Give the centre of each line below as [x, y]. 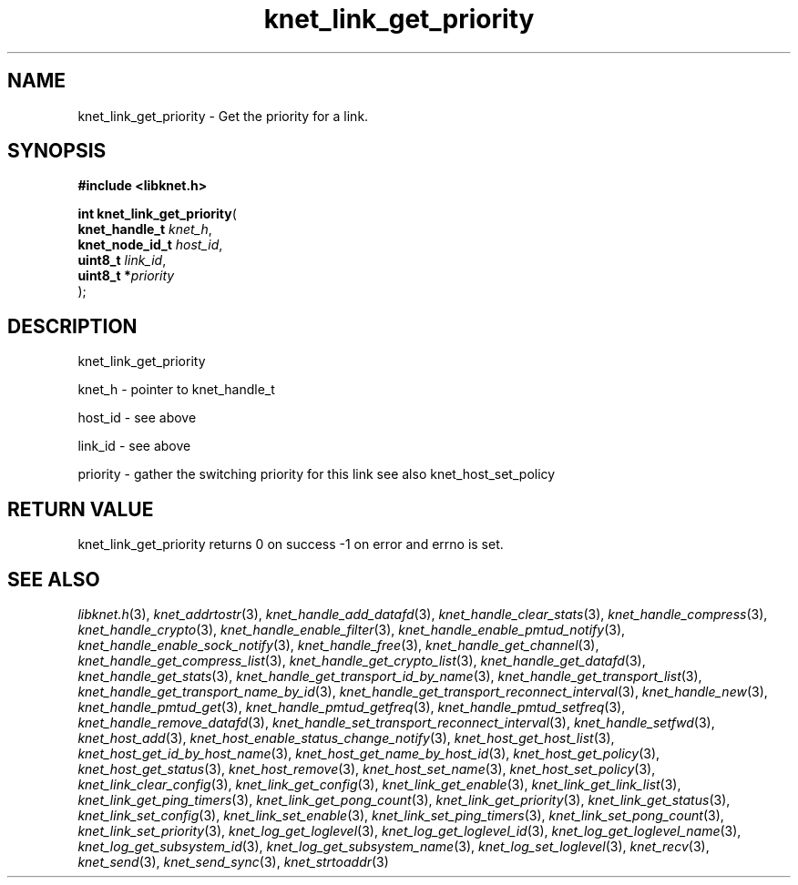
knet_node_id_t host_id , [150, 245]
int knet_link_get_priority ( [157, 214]
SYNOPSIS [57, 151]
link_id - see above [134, 446]
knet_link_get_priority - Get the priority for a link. [223, 116]
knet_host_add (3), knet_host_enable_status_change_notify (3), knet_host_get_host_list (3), [346, 737]
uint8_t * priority [126, 276]
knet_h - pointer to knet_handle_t [176, 390]
